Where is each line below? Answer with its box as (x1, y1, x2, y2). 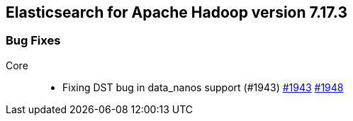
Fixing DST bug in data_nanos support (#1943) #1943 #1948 (62, 81, 344, 93)
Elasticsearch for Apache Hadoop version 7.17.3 (6, 4, 347, 21)
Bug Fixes (6, 33, 61, 48)
